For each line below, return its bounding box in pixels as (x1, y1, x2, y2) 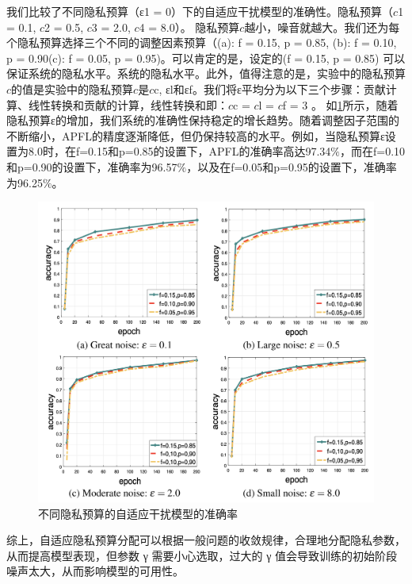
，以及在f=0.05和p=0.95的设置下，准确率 (186, 158, 397, 175)
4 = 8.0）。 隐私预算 (139, 18, 240, 35)
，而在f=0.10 (340, 143, 406, 159)
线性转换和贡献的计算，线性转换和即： (28, 96, 228, 113)
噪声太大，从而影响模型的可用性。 (6, 563, 184, 579)
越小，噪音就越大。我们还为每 (244, 18, 400, 35)
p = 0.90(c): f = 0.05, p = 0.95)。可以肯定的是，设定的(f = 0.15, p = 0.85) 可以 (6, 49, 406, 66)
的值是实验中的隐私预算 (11, 80, 134, 97)
